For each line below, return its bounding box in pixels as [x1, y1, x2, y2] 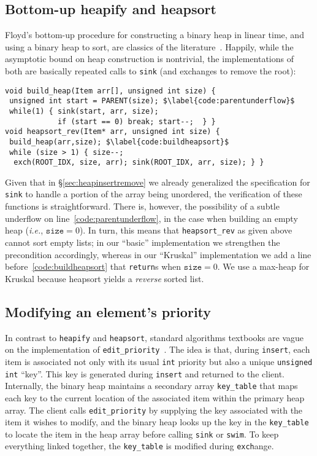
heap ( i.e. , [5, 224, 44, 237]
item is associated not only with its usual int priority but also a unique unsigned [5, 355, 313, 368]
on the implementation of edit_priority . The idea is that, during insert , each [5, 343, 310, 356]
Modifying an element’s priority [5, 302, 212, 321]
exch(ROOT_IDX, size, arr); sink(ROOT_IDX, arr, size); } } [13, 158, 264, 167]
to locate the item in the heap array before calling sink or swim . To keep [5, 427, 279, 440]
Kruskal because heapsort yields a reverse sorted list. [5, 272, 204, 285]
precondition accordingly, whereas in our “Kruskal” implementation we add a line [5, 248, 311, 261]
